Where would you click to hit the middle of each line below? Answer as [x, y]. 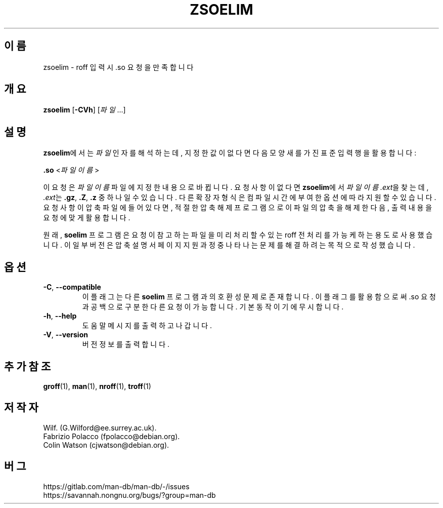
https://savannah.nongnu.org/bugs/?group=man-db [129, 495]
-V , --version [65, 335]
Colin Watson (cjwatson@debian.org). [106, 445]
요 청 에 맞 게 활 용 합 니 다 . [87, 218]
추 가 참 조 [28, 366]
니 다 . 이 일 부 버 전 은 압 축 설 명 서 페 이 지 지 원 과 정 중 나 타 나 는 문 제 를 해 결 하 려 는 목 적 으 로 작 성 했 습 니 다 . [229, 245]
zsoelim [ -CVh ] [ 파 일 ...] [84, 110]
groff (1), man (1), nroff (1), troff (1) [97, 386]
